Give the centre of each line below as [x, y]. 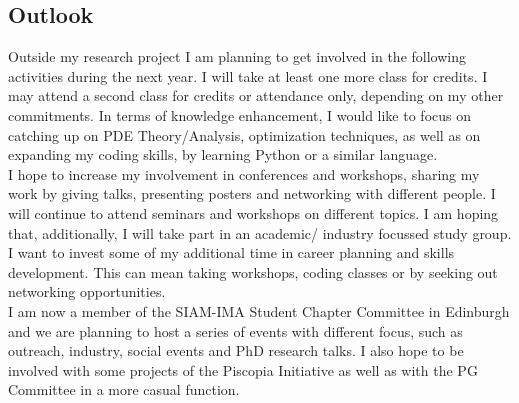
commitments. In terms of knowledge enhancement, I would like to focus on [239, 114]
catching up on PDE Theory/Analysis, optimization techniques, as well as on [244, 134]
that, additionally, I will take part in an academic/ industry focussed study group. [260, 232]
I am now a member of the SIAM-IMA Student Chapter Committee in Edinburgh [259, 310]
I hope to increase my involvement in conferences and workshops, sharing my [244, 173]
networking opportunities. [87, 291]
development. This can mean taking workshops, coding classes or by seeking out [253, 271]
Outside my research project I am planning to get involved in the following [237, 56]
